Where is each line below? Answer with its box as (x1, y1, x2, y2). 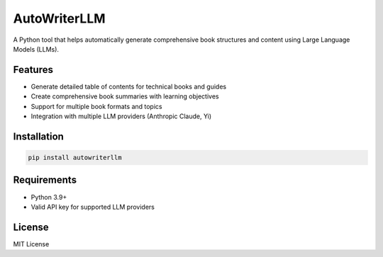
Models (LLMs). (13, 45, 60, 53)
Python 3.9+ (30, 193, 67, 201)
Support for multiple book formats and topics (30, 102, 162, 110)
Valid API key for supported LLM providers (30, 202, 155, 211)
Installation (13, 130, 64, 142)
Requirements (13, 174, 77, 186)
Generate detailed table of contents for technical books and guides (30, 82, 227, 91)
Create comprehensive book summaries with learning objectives (30, 92, 219, 101)
